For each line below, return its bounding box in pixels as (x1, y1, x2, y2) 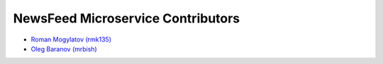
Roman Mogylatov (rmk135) (30, 35, 112, 44)
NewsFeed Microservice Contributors (13, 11, 240, 26)
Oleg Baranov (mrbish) (30, 44, 97, 53)
